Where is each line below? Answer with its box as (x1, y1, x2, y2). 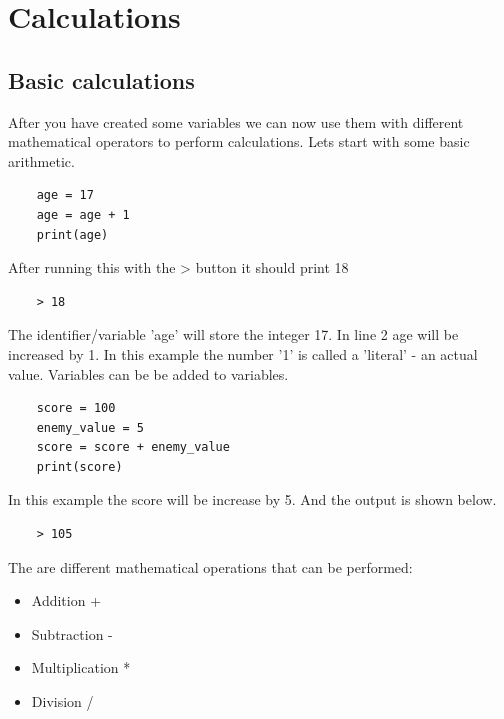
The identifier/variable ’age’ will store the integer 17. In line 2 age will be (8, 324, 459, 345)
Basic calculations (8, 64, 195, 95)
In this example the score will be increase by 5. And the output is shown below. (8, 489, 497, 510)
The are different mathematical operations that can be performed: (8, 556, 413, 577)
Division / (31, 691, 94, 712)
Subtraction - (31, 623, 113, 644)
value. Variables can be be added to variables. (8, 363, 289, 384)
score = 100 (36, 401, 116, 416)
